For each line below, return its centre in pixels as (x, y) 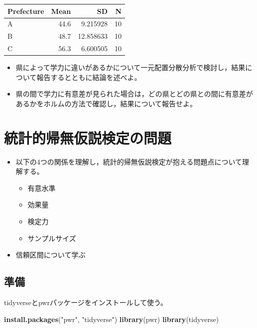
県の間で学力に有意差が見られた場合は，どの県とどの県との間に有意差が (134, 94)
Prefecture (26, 11)
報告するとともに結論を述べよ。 (89, 77)
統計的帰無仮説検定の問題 (88, 137)
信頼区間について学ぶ (51, 255)
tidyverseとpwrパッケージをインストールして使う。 (86, 302)
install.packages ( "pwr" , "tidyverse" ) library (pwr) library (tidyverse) (112, 319)
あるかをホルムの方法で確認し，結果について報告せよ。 (106, 103)
